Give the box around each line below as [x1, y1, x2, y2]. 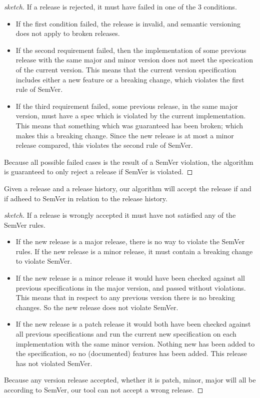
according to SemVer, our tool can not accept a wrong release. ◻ [4, 385, 203, 395]
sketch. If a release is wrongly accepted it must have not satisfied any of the [4, 210, 236, 220]
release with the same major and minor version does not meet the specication [15, 54, 253, 65]
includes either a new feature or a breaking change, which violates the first [15, 74, 244, 84]
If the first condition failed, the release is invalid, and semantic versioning [15, 18, 241, 28]
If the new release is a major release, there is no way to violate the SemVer [15, 236, 245, 247]
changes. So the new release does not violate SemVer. [15, 302, 178, 312]
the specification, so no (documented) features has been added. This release [15, 348, 247, 359]
